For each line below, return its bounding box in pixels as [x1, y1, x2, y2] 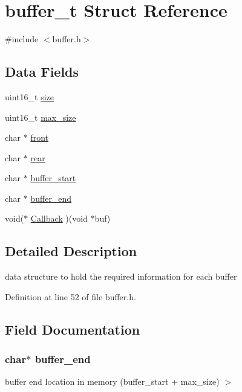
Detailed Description [5, 242, 137, 260]
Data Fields [5, 62, 79, 81]
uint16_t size [5, 90, 54, 103]
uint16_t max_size [5, 111, 76, 123]
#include [5, 33, 39, 45]
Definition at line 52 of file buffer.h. [5, 290, 136, 303]
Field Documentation [5, 320, 140, 338]
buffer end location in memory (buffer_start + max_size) [5, 375, 220, 388]
